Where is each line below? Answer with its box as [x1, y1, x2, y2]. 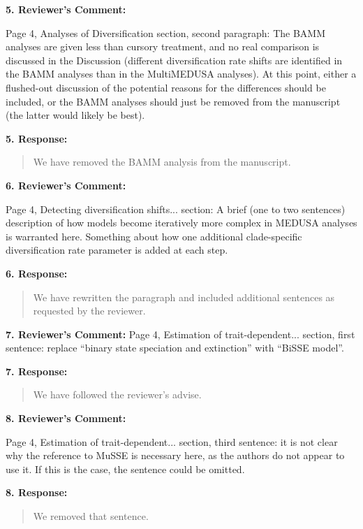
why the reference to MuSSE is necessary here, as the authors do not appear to [6, 448, 345, 463]
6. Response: [6, 266, 68, 280]
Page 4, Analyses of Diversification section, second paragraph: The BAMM [6, 25, 326, 40]
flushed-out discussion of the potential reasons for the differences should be [6, 80, 326, 94]
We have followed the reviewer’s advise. [33, 387, 202, 402]
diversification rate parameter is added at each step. [6, 242, 228, 257]
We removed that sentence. [33, 509, 149, 523]
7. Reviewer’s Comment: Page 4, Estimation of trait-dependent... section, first [6, 326, 355, 341]
